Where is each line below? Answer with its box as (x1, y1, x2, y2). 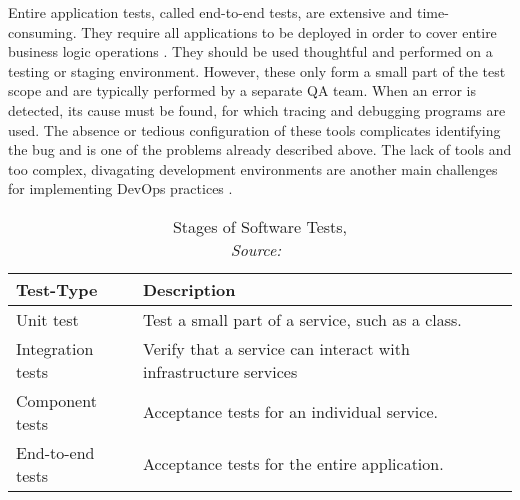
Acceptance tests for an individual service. (142, 400, 438, 424)
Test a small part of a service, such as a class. (142, 307, 462, 331)
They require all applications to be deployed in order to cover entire (81, 21, 497, 42)
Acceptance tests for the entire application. (142, 452, 444, 476)
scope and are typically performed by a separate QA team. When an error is (8, 80, 476, 101)
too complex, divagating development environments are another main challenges (8, 158, 498, 179)
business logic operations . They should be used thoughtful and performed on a (8, 41, 493, 62)
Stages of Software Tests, (172, 214, 348, 238)
